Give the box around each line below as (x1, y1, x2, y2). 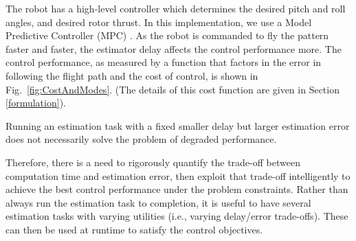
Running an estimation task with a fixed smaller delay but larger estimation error (5, 118, 350, 133)
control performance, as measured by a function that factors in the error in (5, 55, 322, 69)
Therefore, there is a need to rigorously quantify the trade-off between (5, 154, 300, 169)
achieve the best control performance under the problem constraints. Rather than (5, 182, 348, 196)
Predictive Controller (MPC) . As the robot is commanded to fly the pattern (5, 28, 329, 43)
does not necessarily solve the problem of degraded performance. (5, 132, 277, 146)
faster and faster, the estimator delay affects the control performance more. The (5, 41, 342, 56)
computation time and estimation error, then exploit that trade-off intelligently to (5, 168, 351, 183)
